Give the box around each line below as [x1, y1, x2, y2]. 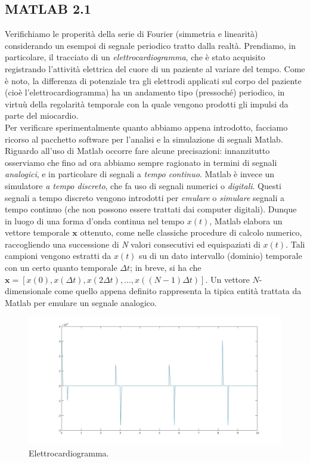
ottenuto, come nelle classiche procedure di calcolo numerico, [80, 226, 302, 239]
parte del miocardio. [5, 109, 79, 122]
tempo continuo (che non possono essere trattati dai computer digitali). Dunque [5, 203, 297, 215]
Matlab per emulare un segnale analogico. [5, 296, 157, 308]
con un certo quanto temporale [5, 261, 117, 274]
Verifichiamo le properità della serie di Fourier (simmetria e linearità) [5, 27, 258, 40]
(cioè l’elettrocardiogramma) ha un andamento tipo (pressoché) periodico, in [5, 86, 285, 98]
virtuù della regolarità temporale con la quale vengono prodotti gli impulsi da [5, 97, 289, 110]
